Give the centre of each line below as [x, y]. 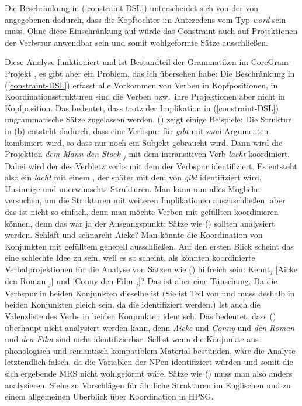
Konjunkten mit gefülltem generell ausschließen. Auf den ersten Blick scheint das [149, 246]
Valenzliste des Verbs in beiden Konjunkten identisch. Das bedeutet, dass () [140, 316]
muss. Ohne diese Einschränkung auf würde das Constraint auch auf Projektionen [151, 31]
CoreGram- [271, 62]
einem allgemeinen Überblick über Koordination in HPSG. [109, 396]
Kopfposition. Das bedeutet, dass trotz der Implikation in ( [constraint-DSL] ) [142, 108]
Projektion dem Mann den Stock [63, 154]
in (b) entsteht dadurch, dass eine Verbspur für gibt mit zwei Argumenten [137, 130]
